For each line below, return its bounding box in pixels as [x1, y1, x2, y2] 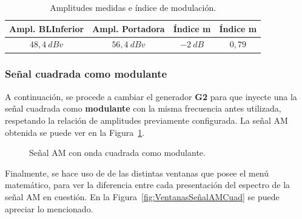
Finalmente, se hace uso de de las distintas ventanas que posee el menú [5, 166, 269, 179]
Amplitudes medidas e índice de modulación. [50, 1, 216, 13]
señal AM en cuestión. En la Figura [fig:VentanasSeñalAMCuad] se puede [5, 190, 280, 203]
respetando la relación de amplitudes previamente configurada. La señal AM [5, 113, 288, 126]
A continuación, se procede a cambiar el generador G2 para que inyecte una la [5, 90, 297, 103]
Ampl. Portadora [92, 22, 165, 35]
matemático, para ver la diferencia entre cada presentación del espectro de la [5, 178, 290, 191]
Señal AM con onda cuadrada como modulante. [29, 146, 206, 159]
